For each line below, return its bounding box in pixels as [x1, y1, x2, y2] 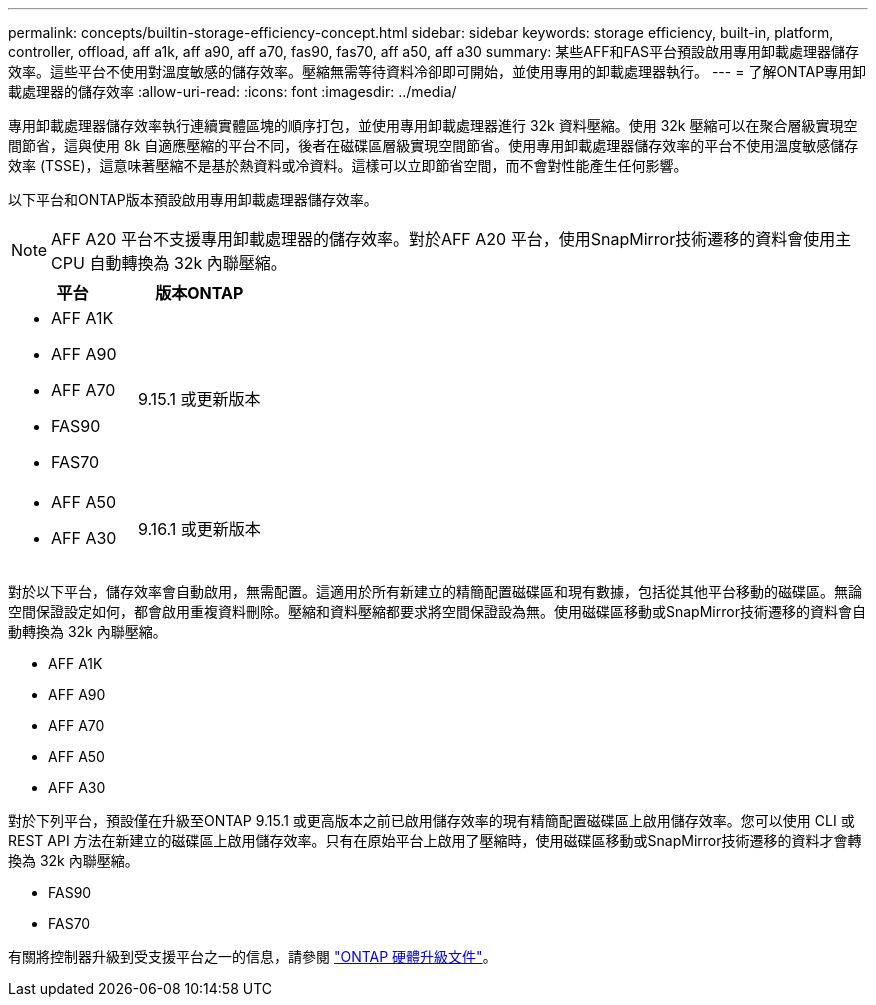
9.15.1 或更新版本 [137, 389, 261, 409]
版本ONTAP [155, 283, 244, 303]
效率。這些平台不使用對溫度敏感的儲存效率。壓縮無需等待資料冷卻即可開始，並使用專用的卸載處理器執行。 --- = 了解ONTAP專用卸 [8, 63, 867, 80]
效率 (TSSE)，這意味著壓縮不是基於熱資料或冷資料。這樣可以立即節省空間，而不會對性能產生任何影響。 [8, 157, 688, 174]
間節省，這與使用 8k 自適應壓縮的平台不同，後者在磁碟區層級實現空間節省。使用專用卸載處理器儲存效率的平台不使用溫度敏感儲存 [8, 137, 859, 154]
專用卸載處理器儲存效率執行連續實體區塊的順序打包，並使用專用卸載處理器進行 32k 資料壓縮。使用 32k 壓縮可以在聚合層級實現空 [8, 117, 858, 134]
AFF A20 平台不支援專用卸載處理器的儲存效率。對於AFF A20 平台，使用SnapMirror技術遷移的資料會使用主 [51, 229, 852, 249]
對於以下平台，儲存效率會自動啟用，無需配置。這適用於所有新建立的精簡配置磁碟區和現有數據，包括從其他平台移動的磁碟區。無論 [8, 583, 862, 600]
